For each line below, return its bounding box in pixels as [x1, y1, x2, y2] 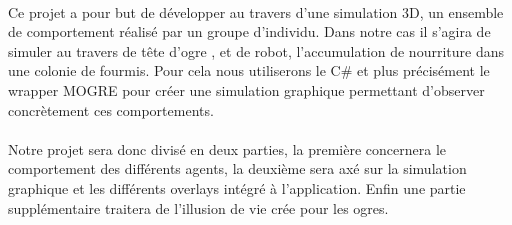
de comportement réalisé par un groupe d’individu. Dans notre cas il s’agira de [8, 21, 491, 42]
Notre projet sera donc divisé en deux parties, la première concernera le [8, 138, 447, 159]
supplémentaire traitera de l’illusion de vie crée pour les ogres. [8, 197, 389, 218]
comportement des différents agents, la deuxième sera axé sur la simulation [8, 158, 467, 179]
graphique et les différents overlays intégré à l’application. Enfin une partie [8, 177, 466, 198]
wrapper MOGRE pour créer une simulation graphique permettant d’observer [8, 79, 485, 100]
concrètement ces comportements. [8, 99, 214, 120]
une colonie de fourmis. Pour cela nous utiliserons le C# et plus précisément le [8, 60, 490, 81]
